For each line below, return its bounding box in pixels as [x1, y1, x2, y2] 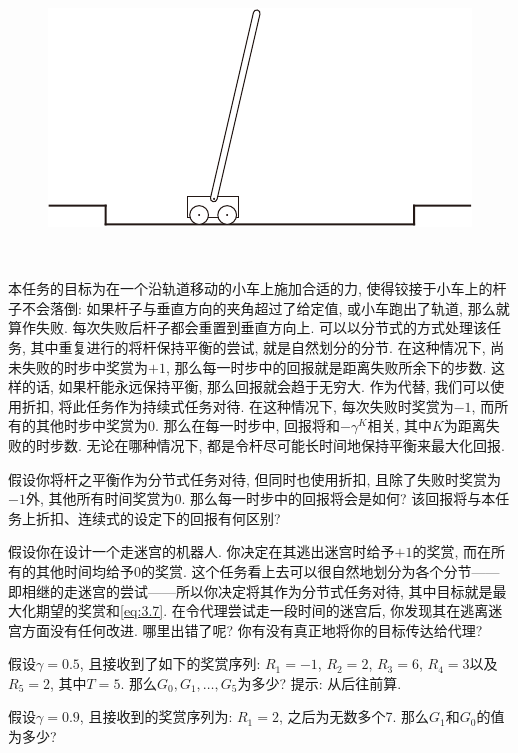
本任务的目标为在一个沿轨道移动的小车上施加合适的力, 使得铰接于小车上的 [8, 278, 493, 299]
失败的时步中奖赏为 [21, 356, 148, 377]
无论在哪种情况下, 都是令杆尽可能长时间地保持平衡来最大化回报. [86, 434, 505, 455]
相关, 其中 [367, 415, 432, 436]
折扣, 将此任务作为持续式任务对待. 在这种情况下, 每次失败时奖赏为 [21, 395, 454, 416]
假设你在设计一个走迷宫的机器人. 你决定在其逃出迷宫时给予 [8, 541, 395, 562]
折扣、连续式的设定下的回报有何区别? [35, 507, 281, 528]
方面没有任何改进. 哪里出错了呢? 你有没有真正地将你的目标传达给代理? [21, 619, 483, 640]
